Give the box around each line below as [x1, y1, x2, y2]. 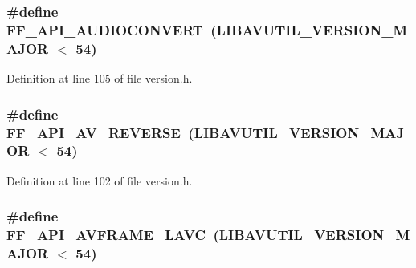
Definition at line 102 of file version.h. [6, 172, 193, 189]
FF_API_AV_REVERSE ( [6, 122, 194, 142]
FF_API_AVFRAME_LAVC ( [6, 225, 219, 245]
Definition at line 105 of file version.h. [6, 70, 193, 87]
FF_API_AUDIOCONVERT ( [6, 19, 217, 39]
